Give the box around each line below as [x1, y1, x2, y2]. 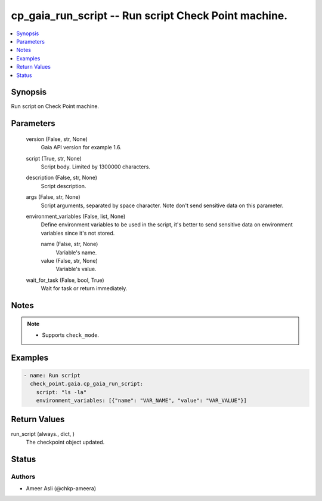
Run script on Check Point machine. [11, 103, 100, 110]
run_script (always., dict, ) [11, 430, 75, 437]
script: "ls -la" [36, 389, 87, 395]
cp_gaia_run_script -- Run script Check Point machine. [11, 9, 288, 22]
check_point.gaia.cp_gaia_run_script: [30, 380, 143, 388]
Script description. [41, 182, 86, 189]
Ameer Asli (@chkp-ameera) [26, 485, 97, 492]
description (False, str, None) [26, 174, 98, 182]
